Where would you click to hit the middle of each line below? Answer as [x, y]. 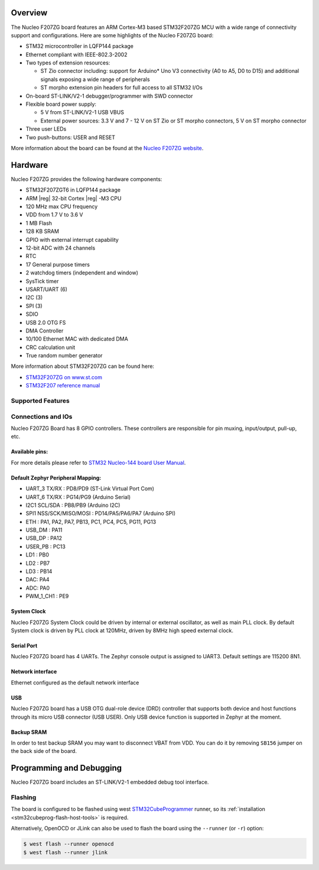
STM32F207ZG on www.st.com [64, 377]
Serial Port [24, 646]
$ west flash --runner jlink [66, 852]
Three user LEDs [46, 129]
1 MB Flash [39, 223]
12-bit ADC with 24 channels [61, 248]
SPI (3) [34, 306]
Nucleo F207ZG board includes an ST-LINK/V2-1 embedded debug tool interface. [110, 782]
